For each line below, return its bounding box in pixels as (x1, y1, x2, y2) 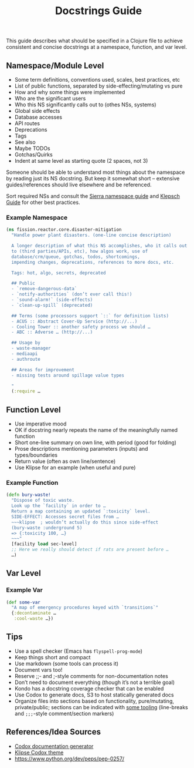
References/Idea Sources (6, 727, 101, 737)
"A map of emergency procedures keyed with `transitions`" (11, 605, 159, 611)
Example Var (6, 586, 43, 594)
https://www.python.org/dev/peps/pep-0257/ (14, 755, 125, 762)
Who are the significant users (14, 95, 86, 102)
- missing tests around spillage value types (11, 372, 125, 378)
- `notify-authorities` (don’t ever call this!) (11, 291, 132, 297)
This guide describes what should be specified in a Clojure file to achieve (6, 37, 183, 45)
